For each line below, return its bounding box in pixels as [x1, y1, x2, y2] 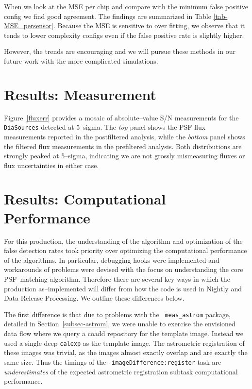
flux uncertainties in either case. [4, 160, 99, 170]
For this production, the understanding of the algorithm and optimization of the [4, 236, 243, 246]
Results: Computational [4, 188, 166, 208]
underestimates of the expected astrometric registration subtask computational [4, 366, 238, 376]
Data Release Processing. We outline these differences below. [4, 293, 185, 303]
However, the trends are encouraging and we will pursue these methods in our [4, 46, 235, 56]
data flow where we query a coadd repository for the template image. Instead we [4, 328, 244, 338]
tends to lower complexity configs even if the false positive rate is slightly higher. [4, 30, 244, 40]
